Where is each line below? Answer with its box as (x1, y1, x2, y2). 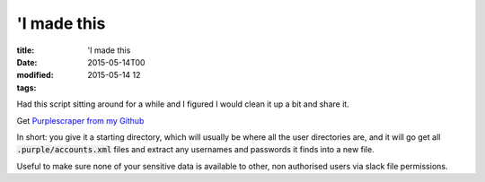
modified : (16, 70, 54, 81)
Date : (16, 56, 38, 67)
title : (16, 45, 35, 56)
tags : (16, 82, 37, 93)
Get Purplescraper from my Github (16, 115, 145, 126)
